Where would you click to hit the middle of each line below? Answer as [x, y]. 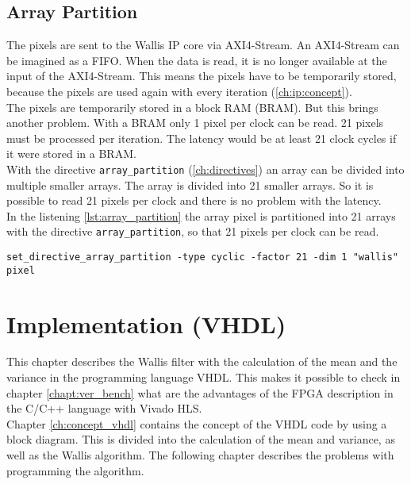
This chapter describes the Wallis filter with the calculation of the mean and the [202, 361]
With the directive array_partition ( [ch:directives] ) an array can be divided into [205, 169]
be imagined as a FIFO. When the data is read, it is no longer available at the [197, 60]
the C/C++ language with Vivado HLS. [104, 408]
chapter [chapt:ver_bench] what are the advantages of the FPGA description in [200, 392]
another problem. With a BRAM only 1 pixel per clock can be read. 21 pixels [195, 123]
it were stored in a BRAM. [71, 154]
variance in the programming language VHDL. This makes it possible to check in [204, 377]
